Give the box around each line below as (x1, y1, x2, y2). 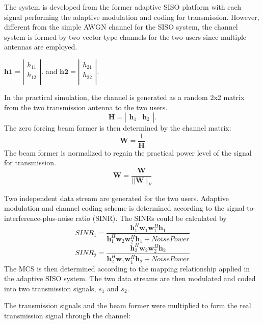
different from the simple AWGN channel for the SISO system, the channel (4, 21, 238, 32)
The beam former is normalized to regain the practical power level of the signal (4, 147, 252, 158)
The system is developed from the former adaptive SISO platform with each (4, 2, 242, 12)
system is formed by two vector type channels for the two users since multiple (4, 31, 247, 42)
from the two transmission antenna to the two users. (4, 102, 168, 112)
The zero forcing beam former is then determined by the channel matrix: (4, 122, 231, 133)
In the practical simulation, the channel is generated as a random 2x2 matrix (4, 91, 245, 102)
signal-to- (226, 203, 256, 213)
